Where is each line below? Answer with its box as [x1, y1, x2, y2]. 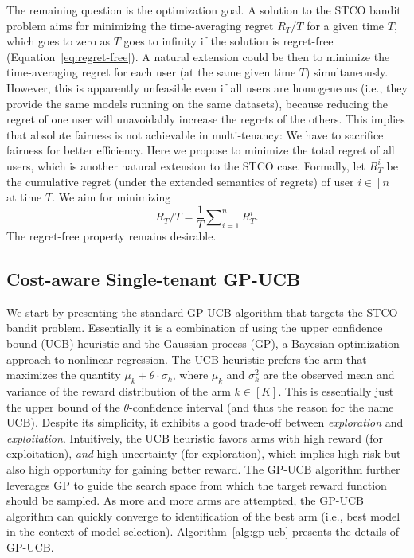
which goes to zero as [6, 33, 111, 49]
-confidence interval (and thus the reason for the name [129, 398, 394, 415]
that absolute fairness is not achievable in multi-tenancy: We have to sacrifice [6, 126, 384, 142]
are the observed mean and [263, 366, 395, 383]
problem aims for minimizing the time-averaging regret [6, 17, 274, 33]
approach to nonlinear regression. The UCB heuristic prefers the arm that [6, 350, 367, 367]
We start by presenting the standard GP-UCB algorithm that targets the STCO [6, 303, 398, 320]
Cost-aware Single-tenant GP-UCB [6, 266, 301, 291]
